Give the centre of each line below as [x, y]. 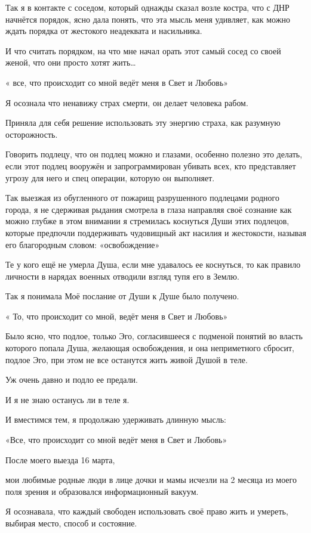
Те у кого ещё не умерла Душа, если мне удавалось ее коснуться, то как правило [153, 264]
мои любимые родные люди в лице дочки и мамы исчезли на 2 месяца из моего [151, 480]
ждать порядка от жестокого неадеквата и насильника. [104, 31]
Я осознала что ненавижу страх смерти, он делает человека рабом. [127, 102]
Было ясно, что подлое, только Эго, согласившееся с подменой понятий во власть [154, 336]
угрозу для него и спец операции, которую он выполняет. [110, 177]
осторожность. [32, 134]
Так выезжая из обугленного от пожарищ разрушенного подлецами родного [142, 198]
